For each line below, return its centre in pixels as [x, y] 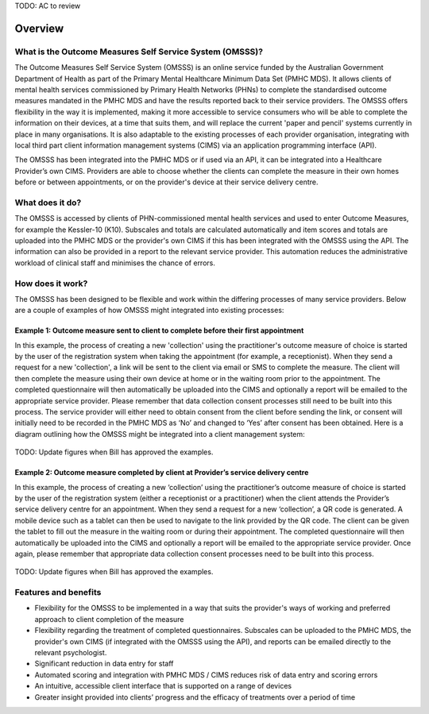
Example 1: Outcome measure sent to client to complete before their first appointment [159, 330]
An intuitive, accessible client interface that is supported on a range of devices [163, 686]
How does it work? [51, 284]
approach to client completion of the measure [109, 619]
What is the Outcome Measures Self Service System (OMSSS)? [139, 52]
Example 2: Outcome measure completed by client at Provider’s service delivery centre [162, 473]
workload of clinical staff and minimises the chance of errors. [115, 263]
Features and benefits [58, 592]
